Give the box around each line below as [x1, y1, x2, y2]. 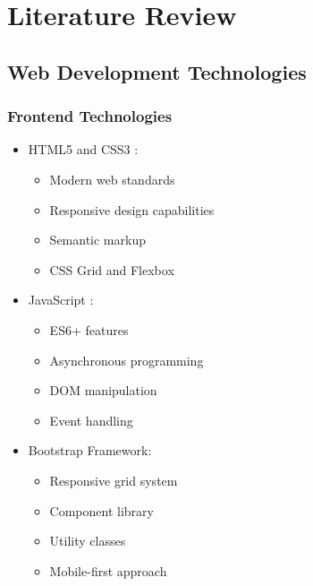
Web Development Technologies [7, 57, 307, 85]
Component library [49, 501, 154, 520]
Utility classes [49, 531, 126, 550]
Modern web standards [49, 169, 175, 188]
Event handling [49, 410, 133, 429]
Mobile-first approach [49, 561, 167, 580]
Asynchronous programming [49, 350, 204, 369]
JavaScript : [28, 290, 94, 309]
